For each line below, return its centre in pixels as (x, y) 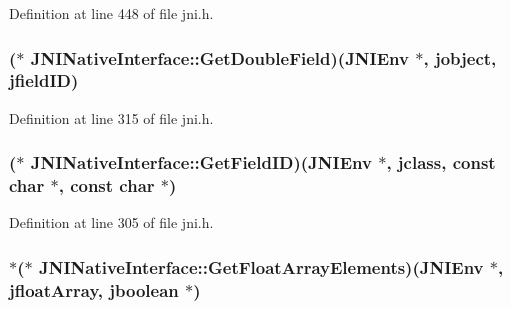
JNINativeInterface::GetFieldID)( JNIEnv (201, 162)
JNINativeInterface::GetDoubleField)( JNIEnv (219, 57)
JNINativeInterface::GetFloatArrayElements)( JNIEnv (261, 266)
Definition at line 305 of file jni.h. (111, 222)
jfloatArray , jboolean (94, 289)
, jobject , (460, 57)
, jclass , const (441, 162)
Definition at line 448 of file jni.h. (111, 13)
